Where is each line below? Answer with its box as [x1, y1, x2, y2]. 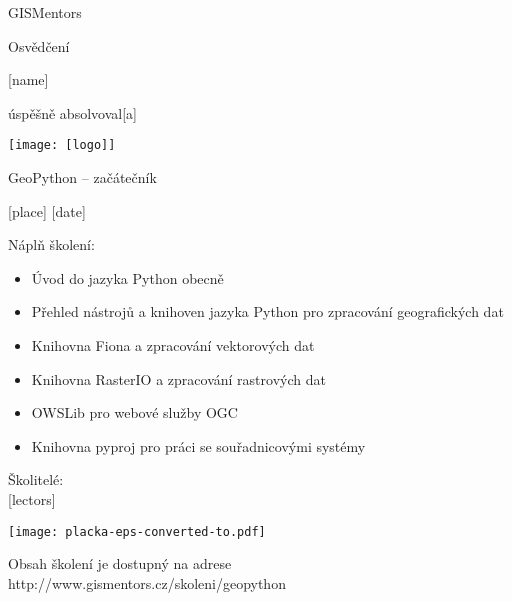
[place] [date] [8, 200, 86, 221]
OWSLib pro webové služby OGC [31, 402, 238, 423]
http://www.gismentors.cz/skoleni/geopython [8, 572, 286, 593]
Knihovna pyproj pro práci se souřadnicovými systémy [31, 435, 366, 456]
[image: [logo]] [8, 138, 116, 153]
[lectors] [8, 488, 56, 509]
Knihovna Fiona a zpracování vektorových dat [31, 335, 315, 355]
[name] [8, 69, 49, 90]
